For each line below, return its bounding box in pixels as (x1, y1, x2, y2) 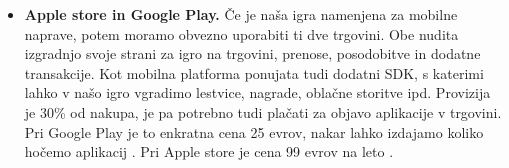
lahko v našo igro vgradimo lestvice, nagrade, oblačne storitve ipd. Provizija (24, 82, 491, 103)
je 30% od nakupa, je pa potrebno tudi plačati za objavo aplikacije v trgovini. (24, 101, 502, 122)
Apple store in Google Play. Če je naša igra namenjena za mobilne (24, 4, 458, 24)
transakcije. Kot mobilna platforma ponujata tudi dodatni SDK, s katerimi (24, 62, 484, 83)
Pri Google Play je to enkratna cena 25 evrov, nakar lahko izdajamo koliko (24, 121, 484, 142)
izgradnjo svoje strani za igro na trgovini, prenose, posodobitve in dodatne (24, 43, 481, 64)
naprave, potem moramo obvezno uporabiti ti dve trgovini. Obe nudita (24, 23, 459, 44)
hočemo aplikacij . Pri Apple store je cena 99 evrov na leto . (24, 141, 394, 162)
